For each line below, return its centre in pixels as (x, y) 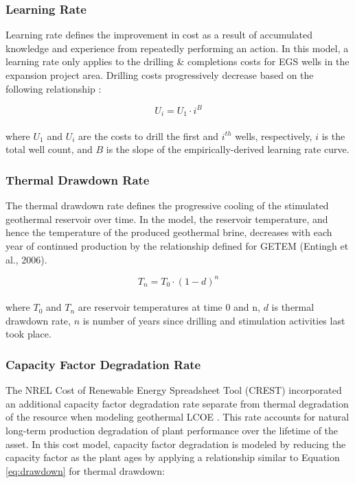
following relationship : (54, 88)
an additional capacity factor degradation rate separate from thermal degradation (177, 403)
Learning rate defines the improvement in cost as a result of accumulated (159, 35)
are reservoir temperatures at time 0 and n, (169, 307)
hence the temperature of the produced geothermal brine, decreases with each (169, 232)
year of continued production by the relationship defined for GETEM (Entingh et (177, 245)
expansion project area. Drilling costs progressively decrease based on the (160, 75)
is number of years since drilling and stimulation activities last (214, 320)
